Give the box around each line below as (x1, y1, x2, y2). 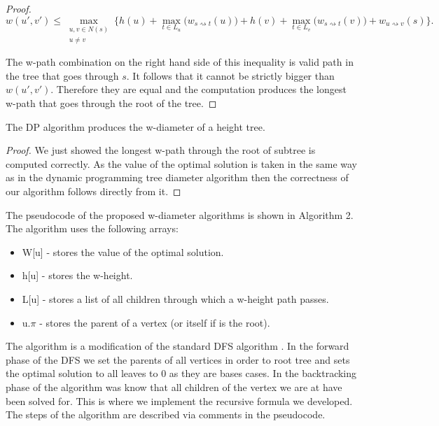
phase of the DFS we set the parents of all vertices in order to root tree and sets (6, 352, 350, 367)
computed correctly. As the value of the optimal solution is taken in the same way (6, 156, 358, 171)
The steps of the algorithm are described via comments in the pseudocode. (6, 407, 326, 422)
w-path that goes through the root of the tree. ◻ (6, 96, 217, 111)
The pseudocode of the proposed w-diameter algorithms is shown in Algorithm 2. (6, 207, 354, 222)
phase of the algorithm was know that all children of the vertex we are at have (6, 379, 342, 394)
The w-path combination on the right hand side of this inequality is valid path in (6, 55, 354, 69)
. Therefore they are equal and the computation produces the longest (50, 82, 347, 97)
